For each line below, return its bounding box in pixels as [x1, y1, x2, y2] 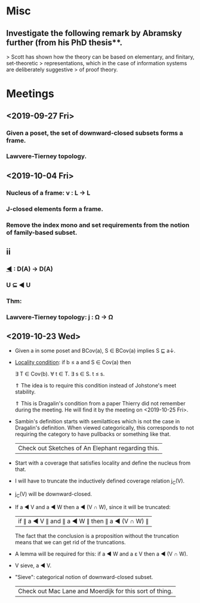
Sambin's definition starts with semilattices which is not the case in [14, 418, 180, 425]
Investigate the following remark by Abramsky [6, 28, 182, 38]
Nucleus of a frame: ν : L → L [6, 189, 91, 197]
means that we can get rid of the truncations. [14, 539, 127, 546]
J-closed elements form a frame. [6, 205, 103, 213]
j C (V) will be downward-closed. [14, 490, 93, 499]
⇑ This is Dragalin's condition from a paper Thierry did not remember [14, 400, 186, 407]
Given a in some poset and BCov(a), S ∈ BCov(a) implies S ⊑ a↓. [14, 347, 176, 354]
